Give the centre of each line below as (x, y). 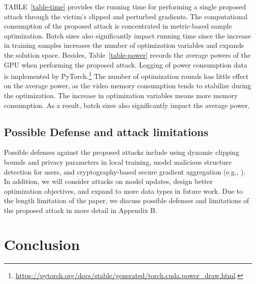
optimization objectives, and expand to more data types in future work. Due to (124, 191)
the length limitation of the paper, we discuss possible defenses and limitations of (127, 200)
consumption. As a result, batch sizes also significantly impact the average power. (127, 105)
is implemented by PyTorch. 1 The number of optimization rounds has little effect (126, 75)
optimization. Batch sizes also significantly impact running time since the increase (128, 35)
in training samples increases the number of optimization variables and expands (124, 45)
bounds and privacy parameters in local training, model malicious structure (118, 161)
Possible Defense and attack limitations (106, 131)
